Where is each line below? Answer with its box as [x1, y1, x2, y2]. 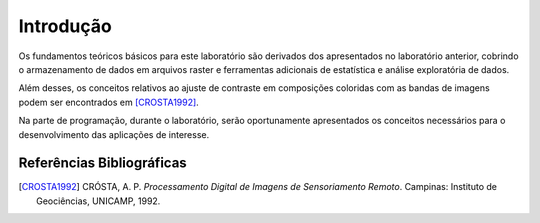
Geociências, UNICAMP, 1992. [36, 195, 161, 207]
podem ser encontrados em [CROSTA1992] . [18, 96, 199, 108]
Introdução [18, 15, 112, 37]
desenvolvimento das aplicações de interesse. [18, 128, 210, 140]
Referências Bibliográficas [18, 155, 187, 172]
